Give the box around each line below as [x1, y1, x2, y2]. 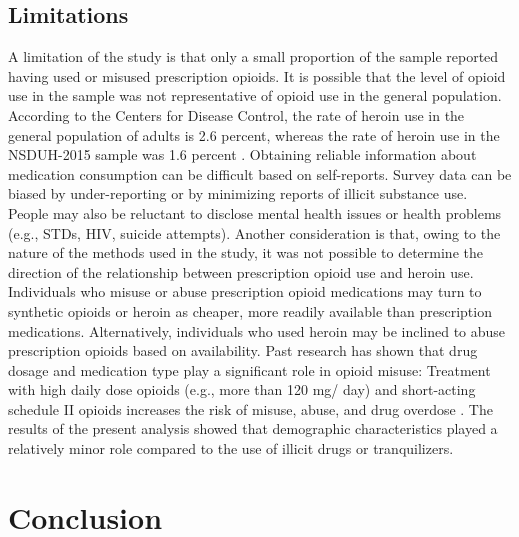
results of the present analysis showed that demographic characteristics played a [8, 418, 498, 439]
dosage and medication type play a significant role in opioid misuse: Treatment [8, 359, 491, 380]
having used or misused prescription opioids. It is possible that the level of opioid [8, 65, 506, 86]
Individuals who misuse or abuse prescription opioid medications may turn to [8, 281, 482, 302]
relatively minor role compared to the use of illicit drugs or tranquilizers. [8, 438, 454, 459]
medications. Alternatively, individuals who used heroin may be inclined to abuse [8, 320, 506, 341]
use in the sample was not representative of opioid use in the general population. [8, 85, 502, 106]
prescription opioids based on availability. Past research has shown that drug [8, 340, 478, 361]
